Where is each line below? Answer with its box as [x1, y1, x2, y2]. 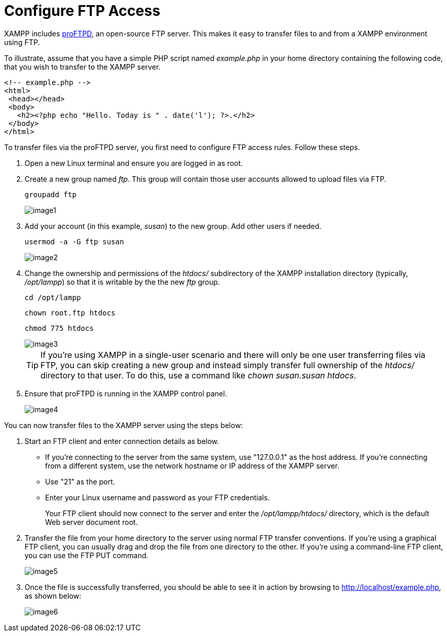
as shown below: [25, 591, 82, 600]
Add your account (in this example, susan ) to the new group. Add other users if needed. [25, 221, 321, 230]
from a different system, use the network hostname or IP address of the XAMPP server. [45, 461, 339, 470]
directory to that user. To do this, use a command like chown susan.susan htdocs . [40, 370, 356, 380]
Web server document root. [45, 517, 138, 526]
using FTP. [4, 37, 40, 47]
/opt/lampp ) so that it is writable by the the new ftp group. [25, 277, 220, 286]
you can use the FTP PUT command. [25, 550, 149, 560]
